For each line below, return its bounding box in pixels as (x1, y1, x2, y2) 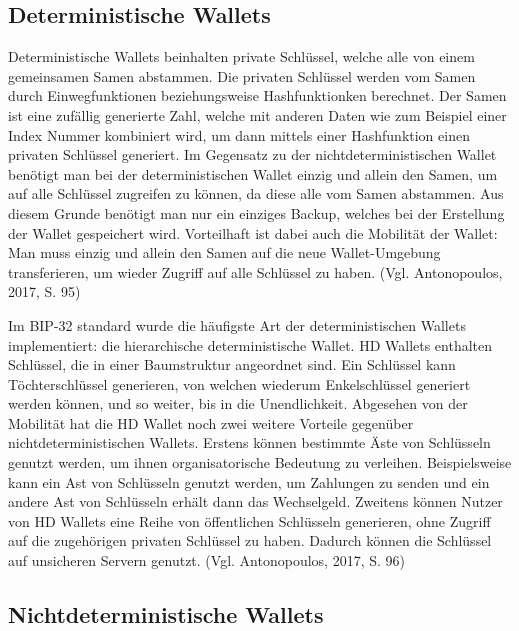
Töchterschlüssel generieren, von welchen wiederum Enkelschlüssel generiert (8, 373, 471, 394)
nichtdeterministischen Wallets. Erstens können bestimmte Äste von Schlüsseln (8, 432, 491, 453)
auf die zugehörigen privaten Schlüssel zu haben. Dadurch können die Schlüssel (8, 530, 492, 551)
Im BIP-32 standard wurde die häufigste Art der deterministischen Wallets (8, 314, 466, 335)
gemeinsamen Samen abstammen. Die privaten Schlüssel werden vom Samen (8, 65, 476, 86)
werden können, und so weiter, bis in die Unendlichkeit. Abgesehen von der (8, 393, 468, 414)
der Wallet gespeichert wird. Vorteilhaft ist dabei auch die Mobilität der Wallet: (8, 222, 498, 243)
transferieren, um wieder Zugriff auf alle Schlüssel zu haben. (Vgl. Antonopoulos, (8, 261, 503, 282)
